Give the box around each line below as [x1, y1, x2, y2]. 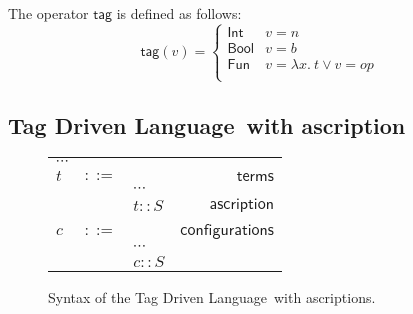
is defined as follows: [116, 3, 242, 23]
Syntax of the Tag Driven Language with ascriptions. [48, 287, 376, 308]
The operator [8, 3, 89, 23]
